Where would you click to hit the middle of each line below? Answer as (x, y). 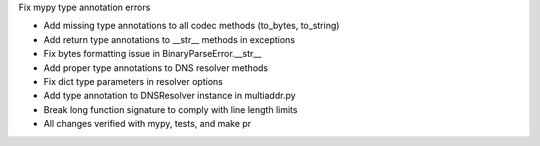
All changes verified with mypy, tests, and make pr (147, 124)
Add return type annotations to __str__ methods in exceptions (169, 39)
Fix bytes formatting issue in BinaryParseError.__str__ (152, 54)
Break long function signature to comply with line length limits (170, 109)
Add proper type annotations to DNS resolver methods (156, 67)
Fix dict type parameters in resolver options (133, 81)
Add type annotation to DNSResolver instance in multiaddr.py (169, 96)
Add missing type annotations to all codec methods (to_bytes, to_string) (191, 26)
